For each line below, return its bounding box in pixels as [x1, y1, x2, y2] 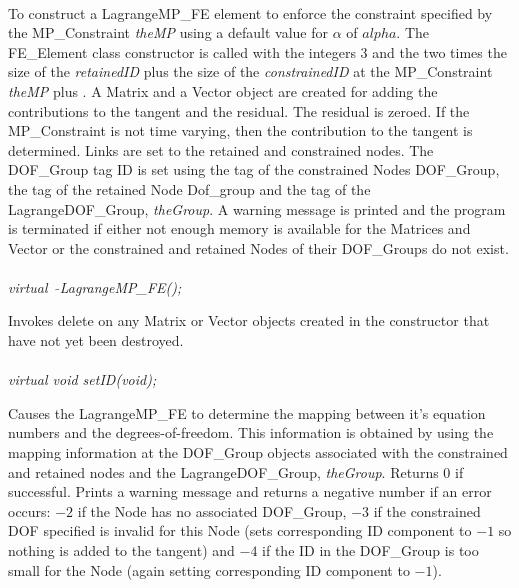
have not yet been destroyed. [8, 330, 184, 351]
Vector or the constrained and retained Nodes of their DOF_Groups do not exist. [8, 237, 509, 258]
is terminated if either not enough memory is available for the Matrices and [8, 218, 471, 239]
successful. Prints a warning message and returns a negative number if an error [8, 481, 492, 502]
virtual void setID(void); [8, 369, 157, 390]
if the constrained [373, 500, 481, 521]
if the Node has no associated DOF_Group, [77, 500, 347, 521]
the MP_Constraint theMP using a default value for [8, 22, 328, 43]
